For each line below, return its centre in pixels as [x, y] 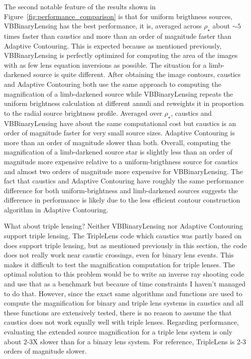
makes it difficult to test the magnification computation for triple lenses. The [120, 264]
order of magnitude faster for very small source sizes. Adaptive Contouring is [119, 133]
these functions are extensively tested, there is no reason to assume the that [118, 312]
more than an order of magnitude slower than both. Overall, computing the [117, 142]
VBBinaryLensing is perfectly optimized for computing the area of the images [121, 55]
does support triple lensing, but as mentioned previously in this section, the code [125, 245]
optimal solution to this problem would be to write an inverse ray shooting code [124, 274]
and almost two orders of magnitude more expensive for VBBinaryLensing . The [124, 171]
